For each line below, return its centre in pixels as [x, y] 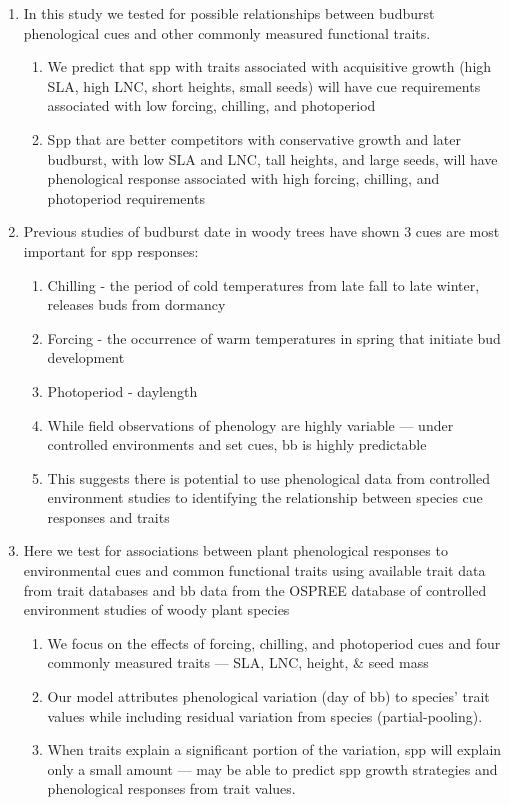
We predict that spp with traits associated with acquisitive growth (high [269, 66]
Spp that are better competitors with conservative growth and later [254, 138]
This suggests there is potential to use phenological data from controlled [268, 477]
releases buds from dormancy [136, 304]
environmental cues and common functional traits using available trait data [254, 570]
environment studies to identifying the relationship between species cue [265, 497]
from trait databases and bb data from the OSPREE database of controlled [255, 589]
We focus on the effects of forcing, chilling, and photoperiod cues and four [274, 642]
